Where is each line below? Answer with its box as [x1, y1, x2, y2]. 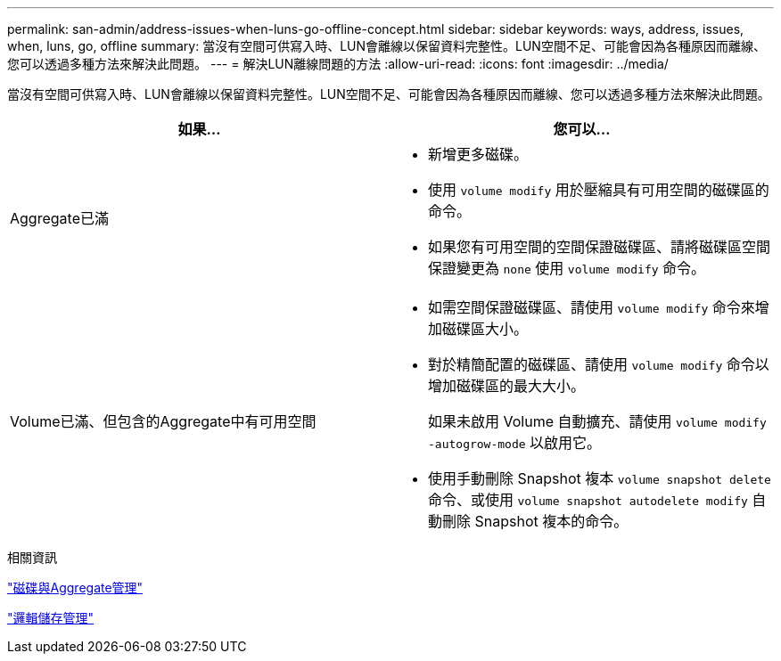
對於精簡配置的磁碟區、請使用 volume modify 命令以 [428, 355, 769, 373]
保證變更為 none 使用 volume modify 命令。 [428, 259, 706, 277]
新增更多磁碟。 [428, 145, 529, 163]
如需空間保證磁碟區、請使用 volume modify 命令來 [428, 298, 755, 316]
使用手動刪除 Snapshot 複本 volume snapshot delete [428, 469, 771, 487]
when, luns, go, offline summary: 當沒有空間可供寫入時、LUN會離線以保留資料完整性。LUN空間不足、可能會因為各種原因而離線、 [7, 38, 766, 53]
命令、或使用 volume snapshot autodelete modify [428, 491, 748, 509]
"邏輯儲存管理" [7, 610, 95, 625]
